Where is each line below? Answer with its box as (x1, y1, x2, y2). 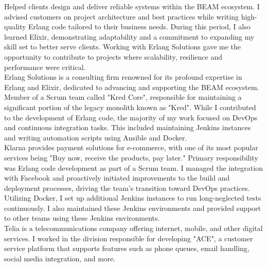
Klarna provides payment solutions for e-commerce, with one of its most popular (4, 142, 258, 153)
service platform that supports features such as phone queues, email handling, (4, 243, 250, 254)
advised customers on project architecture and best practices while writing (4, 11, 239, 22)
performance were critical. (4, 61, 86, 72)
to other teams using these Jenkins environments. (4, 212, 160, 223)
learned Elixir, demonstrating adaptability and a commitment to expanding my (4, 31, 255, 42)
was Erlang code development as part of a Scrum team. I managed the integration (4, 162, 263, 173)
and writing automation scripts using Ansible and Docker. (4, 132, 187, 143)
